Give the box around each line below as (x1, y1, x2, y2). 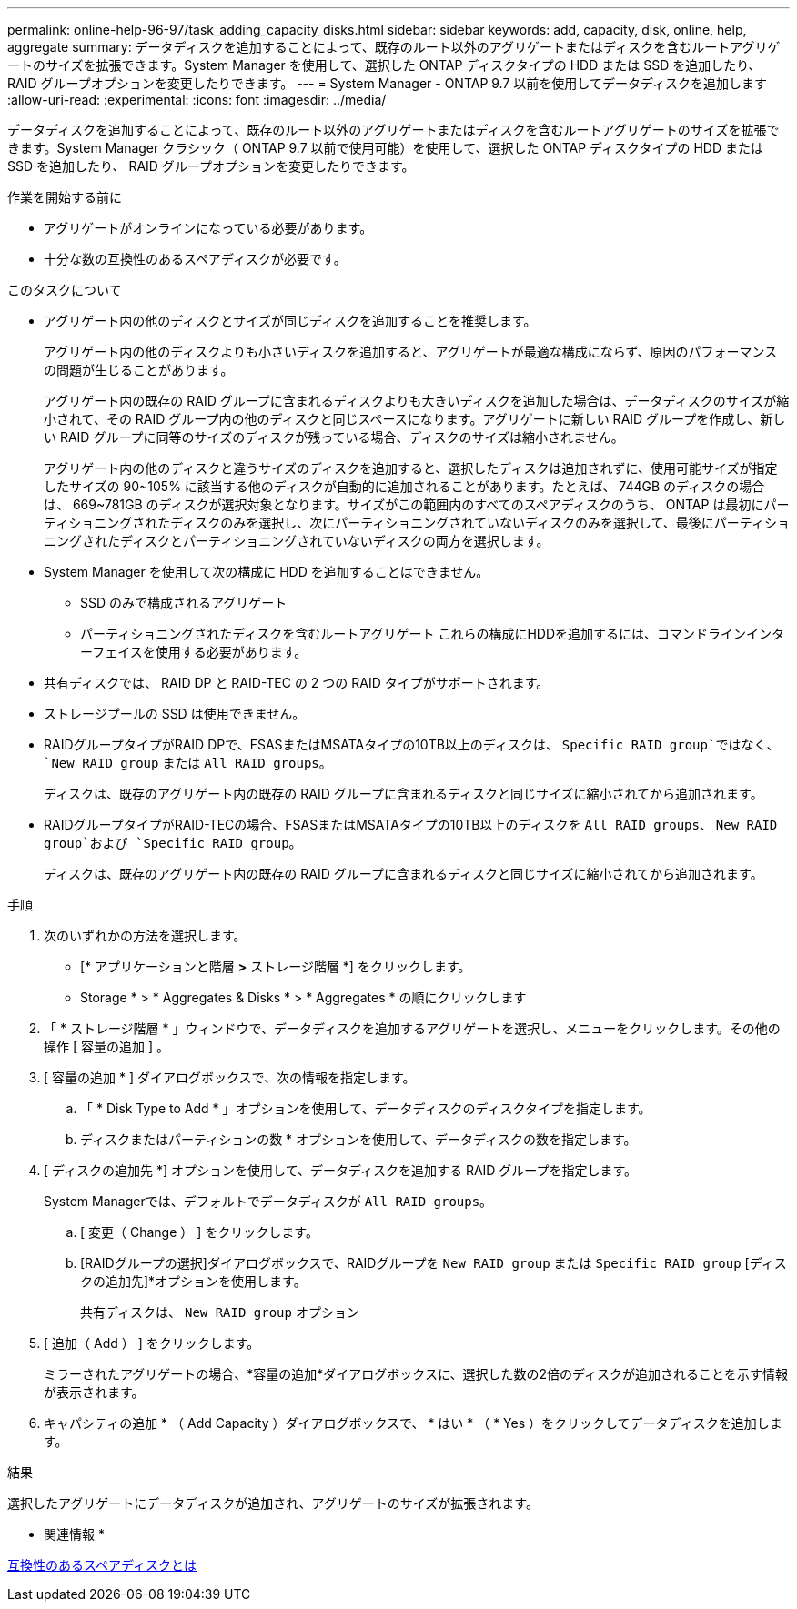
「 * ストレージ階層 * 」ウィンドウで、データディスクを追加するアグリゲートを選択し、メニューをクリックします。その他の (44, 1021, 781, 1036)
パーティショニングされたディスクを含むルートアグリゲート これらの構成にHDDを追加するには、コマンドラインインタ (80, 626, 785, 641)
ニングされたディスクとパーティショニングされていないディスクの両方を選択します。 (44, 533, 550, 548)
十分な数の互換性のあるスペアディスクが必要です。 (44, 251, 347, 266)
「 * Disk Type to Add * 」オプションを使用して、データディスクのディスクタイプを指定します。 (80, 1101, 651, 1116)
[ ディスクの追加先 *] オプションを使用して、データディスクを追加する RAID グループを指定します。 (44, 1162, 638, 1178)
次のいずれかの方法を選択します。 (44, 928, 247, 943)
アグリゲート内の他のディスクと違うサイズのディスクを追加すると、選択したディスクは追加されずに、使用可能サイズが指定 (44, 460, 778, 476)
